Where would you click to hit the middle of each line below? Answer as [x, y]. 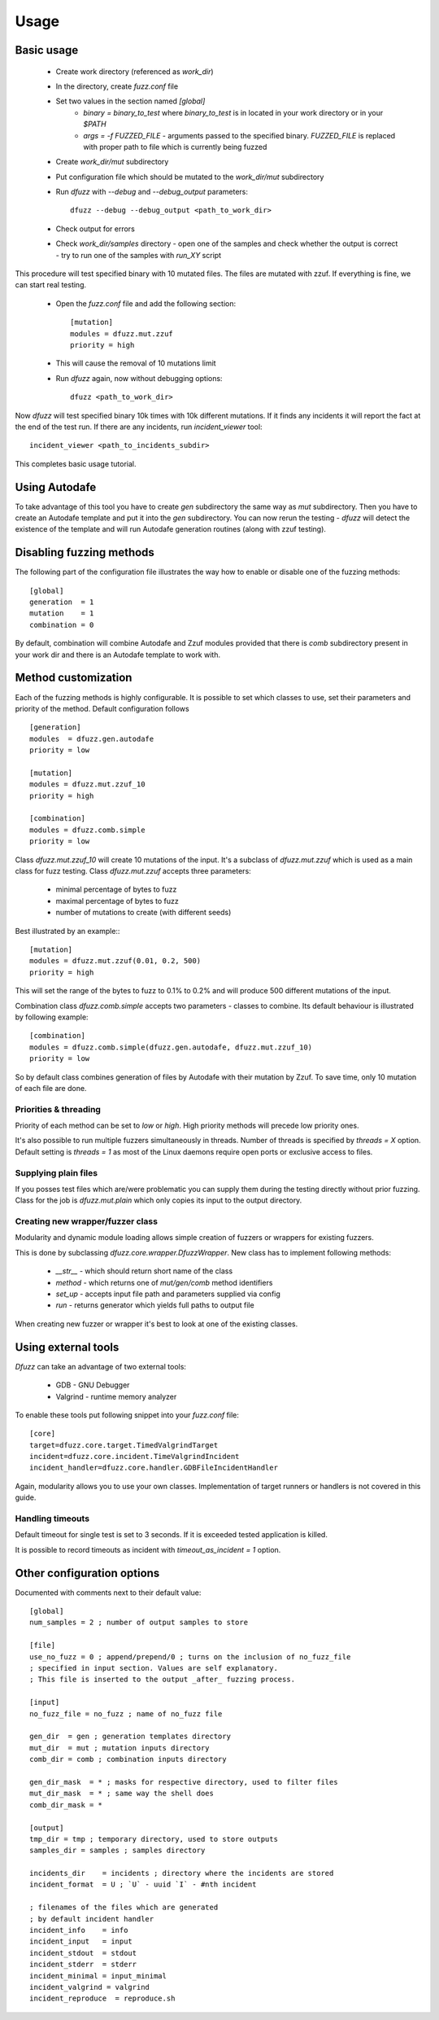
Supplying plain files [56, 1172]
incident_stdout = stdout [83, 1953]
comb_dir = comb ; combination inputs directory [128, 1759]
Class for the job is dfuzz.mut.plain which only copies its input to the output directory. [159, 1200]
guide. [26, 1497]
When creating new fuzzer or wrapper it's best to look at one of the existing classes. [156, 1324]
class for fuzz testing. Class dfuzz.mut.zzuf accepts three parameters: [133, 871]
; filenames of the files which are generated [124, 1908]
